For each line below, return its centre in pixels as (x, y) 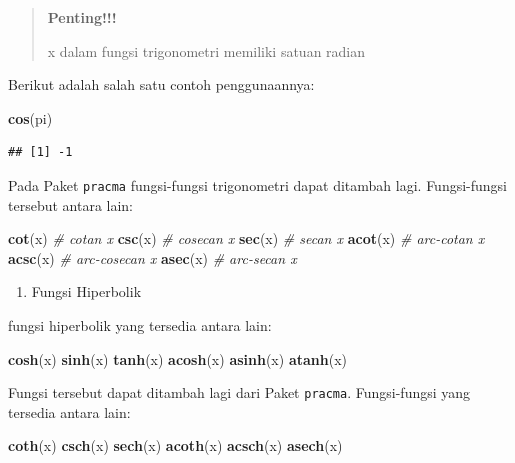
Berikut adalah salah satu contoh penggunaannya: (161, 84)
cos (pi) (30, 117)
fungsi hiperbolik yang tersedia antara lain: (140, 325)
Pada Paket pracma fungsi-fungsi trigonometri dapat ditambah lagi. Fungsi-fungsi (258, 184)
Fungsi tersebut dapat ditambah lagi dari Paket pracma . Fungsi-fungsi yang (239, 392)
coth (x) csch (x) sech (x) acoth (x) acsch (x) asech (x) (175, 445)
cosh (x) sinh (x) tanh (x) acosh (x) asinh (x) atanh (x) (177, 358)
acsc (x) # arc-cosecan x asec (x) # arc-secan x (152, 257)
